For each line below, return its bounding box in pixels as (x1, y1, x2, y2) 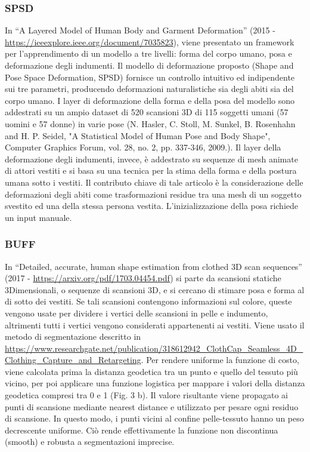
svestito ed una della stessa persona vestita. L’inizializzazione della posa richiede (5, 199, 299, 212)
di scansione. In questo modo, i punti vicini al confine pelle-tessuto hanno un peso (5, 412, 304, 425)
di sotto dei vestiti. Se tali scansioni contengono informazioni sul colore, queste (5, 295, 292, 308)
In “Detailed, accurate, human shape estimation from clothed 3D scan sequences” (5, 260, 302, 272)
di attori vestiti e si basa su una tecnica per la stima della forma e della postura (5, 164, 297, 177)
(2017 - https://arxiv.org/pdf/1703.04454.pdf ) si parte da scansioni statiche (5, 272, 281, 284)
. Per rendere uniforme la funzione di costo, (141, 353, 299, 366)
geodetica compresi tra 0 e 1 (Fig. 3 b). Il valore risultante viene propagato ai (5, 389, 288, 401)
